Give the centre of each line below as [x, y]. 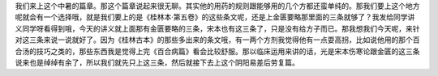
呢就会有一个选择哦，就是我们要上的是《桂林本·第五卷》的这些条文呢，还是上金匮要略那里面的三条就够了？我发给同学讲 [215, 17]
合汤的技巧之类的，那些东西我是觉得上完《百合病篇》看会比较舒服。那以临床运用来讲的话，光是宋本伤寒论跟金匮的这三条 [217, 51]
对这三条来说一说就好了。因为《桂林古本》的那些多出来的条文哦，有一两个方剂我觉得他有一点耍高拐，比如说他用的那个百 [217, 40]
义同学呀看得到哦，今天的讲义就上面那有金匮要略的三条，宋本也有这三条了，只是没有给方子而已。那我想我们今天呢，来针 [217, 28]
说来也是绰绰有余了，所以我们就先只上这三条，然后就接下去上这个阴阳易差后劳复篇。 [157, 62]
